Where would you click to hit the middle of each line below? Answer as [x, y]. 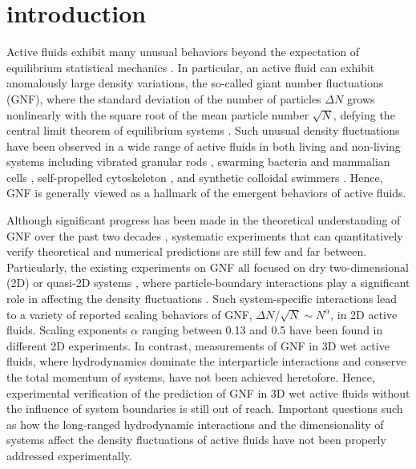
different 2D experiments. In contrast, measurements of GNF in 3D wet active [198, 345]
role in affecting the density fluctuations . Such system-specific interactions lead [202, 299]
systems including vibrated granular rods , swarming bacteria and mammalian [198, 162]
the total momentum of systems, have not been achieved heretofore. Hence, [191, 377]
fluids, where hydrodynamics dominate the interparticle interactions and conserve [206, 361]
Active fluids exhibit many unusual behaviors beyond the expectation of [183, 52]
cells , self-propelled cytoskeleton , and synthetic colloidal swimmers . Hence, [195, 177]
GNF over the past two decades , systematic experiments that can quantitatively [205, 235]
